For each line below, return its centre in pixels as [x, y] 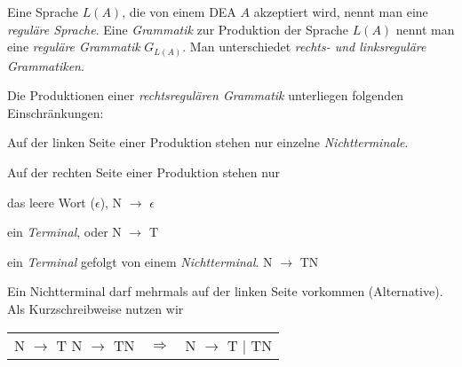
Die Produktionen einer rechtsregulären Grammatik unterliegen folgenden [206, 95]
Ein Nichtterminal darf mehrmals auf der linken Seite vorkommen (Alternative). [225, 291]
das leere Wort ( [51, 202]
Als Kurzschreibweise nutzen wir [96, 309]
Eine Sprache [43, 12]
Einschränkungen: [56, 112]
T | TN [250, 345]
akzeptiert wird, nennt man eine [341, 12]
